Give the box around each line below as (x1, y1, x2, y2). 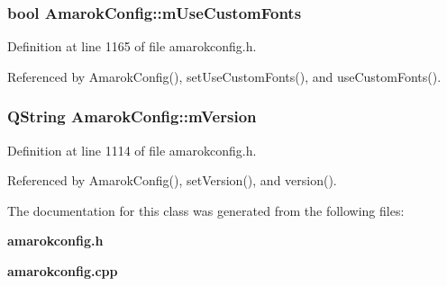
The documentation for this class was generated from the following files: (7, 201, 405, 219)
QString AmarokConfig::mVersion (7, 105, 257, 128)
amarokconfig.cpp (7, 262, 118, 280)
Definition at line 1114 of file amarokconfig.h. (7, 140, 257, 159)
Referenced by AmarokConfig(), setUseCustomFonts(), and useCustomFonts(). (7, 67, 442, 85)
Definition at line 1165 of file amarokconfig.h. (7, 37, 257, 56)
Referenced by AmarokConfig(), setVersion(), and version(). (7, 171, 337, 190)
